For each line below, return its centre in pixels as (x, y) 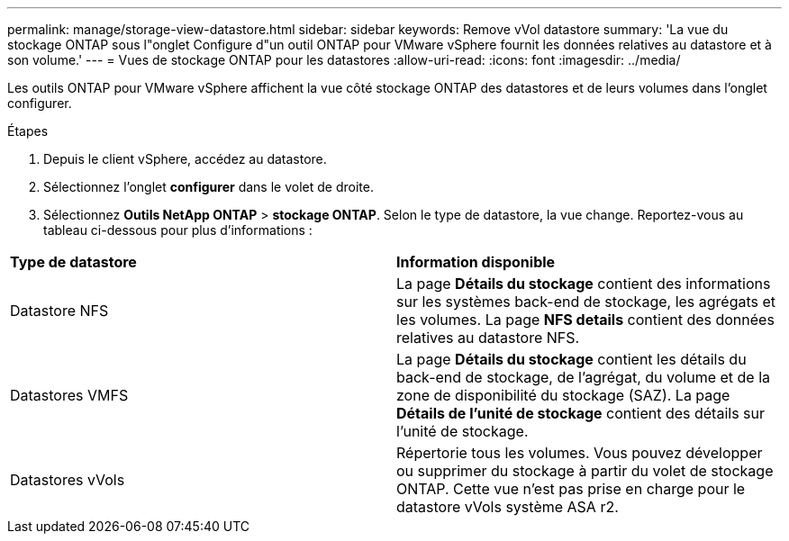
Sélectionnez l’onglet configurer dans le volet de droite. (209, 187)
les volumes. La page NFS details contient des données (585, 320)
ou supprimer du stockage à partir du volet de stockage (585, 471)
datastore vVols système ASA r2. (508, 507)
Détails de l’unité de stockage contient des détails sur (581, 413)
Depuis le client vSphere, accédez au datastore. (185, 159)
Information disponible (476, 262)
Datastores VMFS (69, 395)
